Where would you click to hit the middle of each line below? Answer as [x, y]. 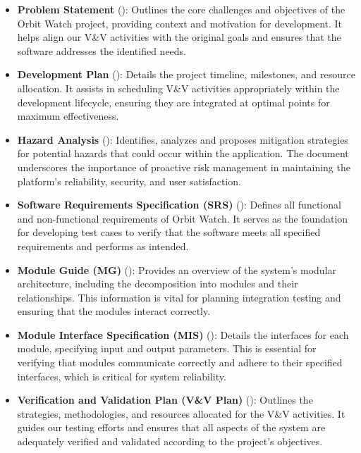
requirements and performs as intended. [103, 246]
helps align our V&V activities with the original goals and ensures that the [179, 37]
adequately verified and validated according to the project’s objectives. [170, 441]
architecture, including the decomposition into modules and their [158, 284]
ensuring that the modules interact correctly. [114, 311]
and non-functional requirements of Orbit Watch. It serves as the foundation [183, 218]
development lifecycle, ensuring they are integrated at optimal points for [173, 102]
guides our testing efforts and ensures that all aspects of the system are [171, 427]
